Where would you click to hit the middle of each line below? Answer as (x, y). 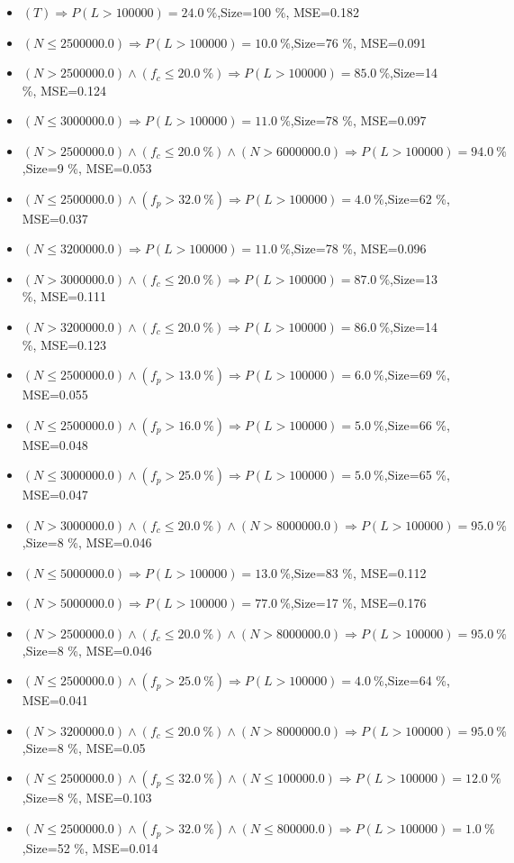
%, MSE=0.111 (64, 296)
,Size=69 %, (417, 375)
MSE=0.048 (55, 444)
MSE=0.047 (55, 495)
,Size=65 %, (417, 475)
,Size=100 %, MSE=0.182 (288, 12)
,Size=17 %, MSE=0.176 (358, 603)
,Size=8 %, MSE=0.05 (84, 747)
